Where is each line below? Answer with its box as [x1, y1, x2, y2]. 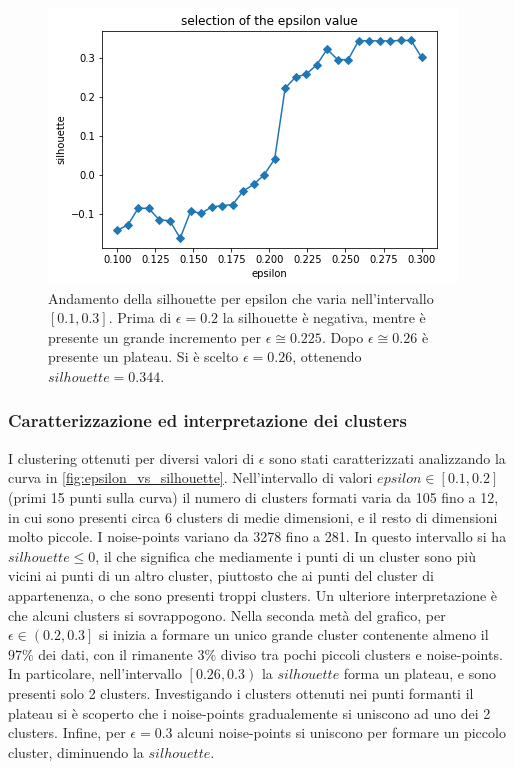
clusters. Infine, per [8, 722, 126, 743]
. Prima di [108, 307, 172, 328]
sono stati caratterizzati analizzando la [269, 447, 506, 468]
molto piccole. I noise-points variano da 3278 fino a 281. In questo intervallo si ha [8, 526, 507, 547]
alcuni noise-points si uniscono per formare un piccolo [177, 722, 506, 743]
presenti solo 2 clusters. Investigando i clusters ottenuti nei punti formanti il [8, 682, 474, 703]
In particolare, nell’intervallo [8, 663, 182, 684]
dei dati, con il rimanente [38, 643, 193, 664]
